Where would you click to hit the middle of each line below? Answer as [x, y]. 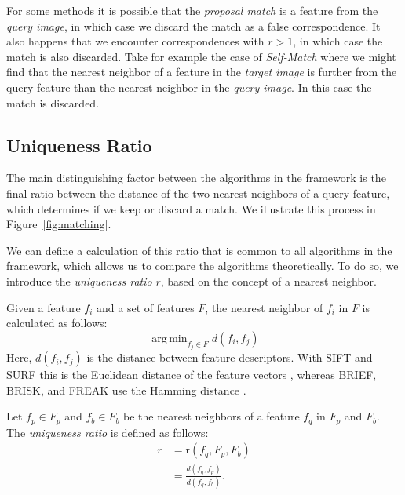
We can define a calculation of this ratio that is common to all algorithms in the [199, 250]
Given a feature [44, 307]
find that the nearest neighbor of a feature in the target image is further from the [202, 72]
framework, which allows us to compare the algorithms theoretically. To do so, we [202, 266]
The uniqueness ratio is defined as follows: [108, 432]
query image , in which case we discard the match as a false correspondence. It [193, 25]
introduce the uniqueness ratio [79, 280]
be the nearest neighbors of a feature [212, 416]
